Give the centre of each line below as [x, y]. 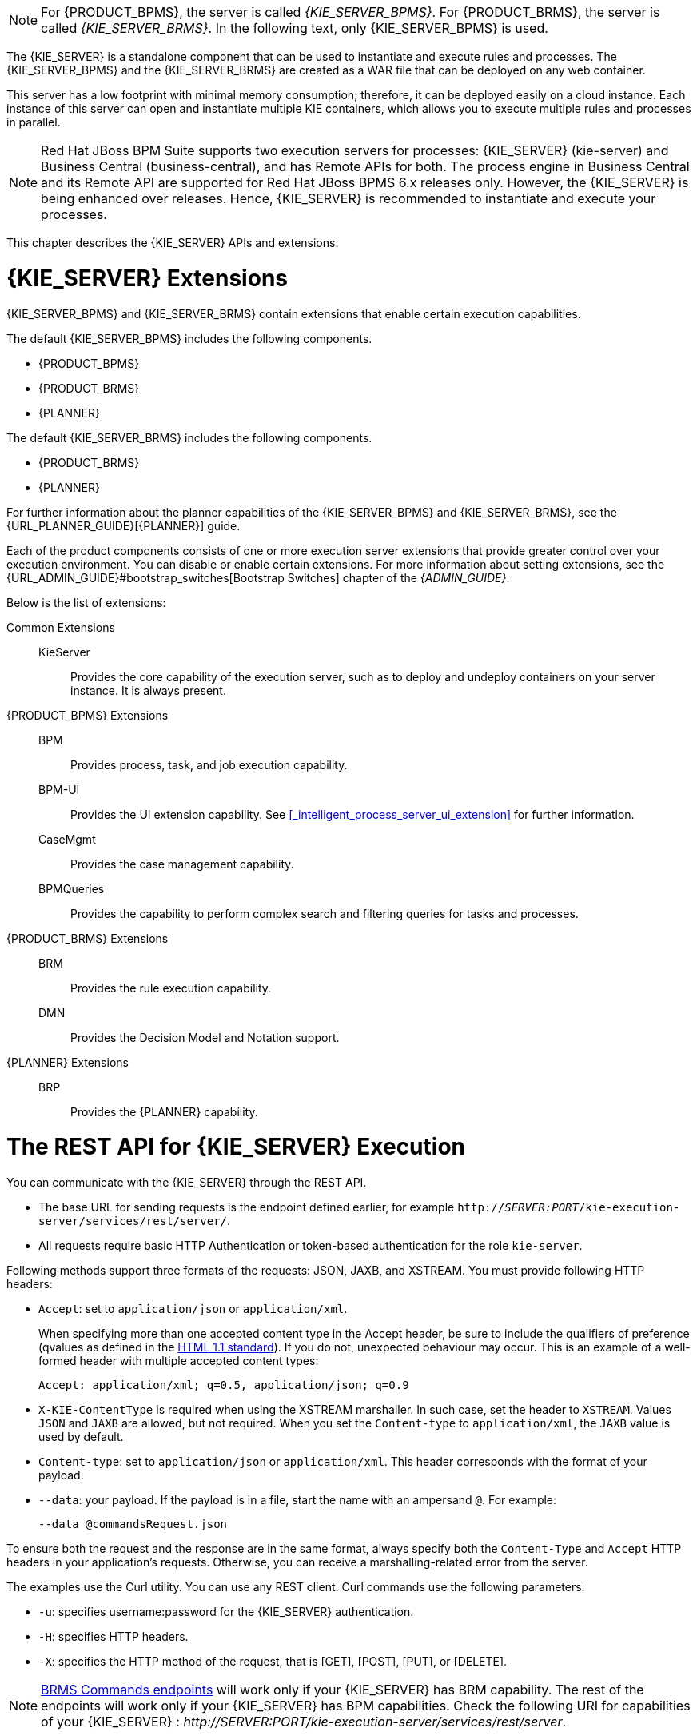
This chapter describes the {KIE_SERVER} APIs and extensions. [173, 243]
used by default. [81, 1437]
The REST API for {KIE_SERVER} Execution [236, 1147]
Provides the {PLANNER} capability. [164, 1111]
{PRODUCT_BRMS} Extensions [88, 938]
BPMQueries [72, 888]
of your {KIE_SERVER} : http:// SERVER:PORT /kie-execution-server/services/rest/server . [304, 1722]
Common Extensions [61, 627]
